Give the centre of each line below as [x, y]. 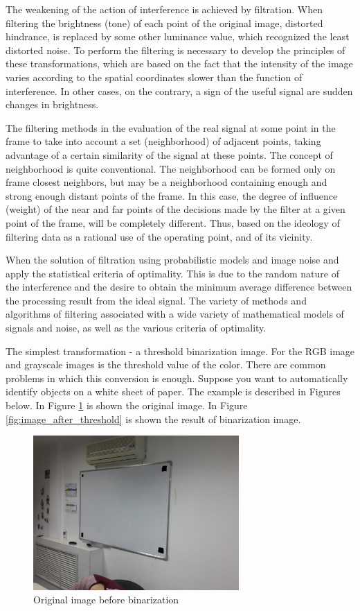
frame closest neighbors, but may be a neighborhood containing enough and [166, 182]
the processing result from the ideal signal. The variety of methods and [156, 300]
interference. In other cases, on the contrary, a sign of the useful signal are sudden [179, 91]
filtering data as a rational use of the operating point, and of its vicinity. [159, 236]
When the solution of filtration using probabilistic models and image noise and [172, 260]
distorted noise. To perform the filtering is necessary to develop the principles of [175, 50]
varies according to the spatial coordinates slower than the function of [154, 77]
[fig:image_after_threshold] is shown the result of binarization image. [153, 419]
